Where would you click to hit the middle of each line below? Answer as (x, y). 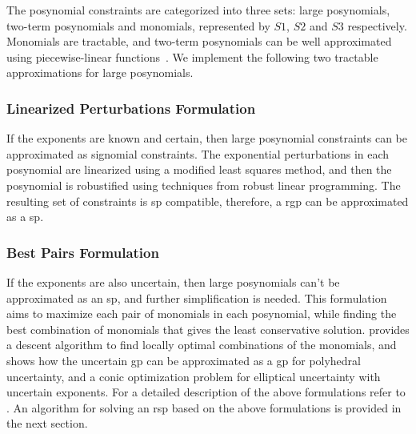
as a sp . (25, 217)
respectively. (377, 25)
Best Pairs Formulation (83, 252)
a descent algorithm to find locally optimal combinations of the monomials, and (202, 345)
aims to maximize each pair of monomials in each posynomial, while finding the (202, 313)
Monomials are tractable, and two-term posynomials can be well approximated (199, 41)
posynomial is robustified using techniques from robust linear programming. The (204, 185)
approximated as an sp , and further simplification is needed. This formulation (197, 297)
